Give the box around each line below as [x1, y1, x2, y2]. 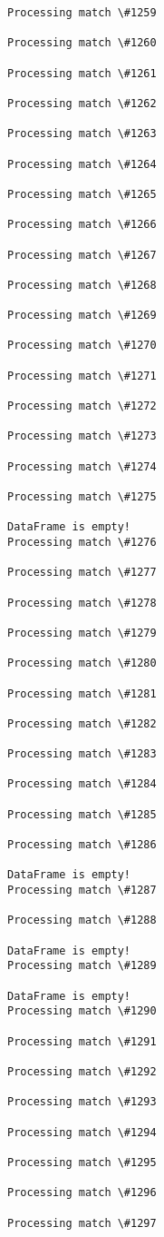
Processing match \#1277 [7, 566, 157, 579]
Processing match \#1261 [7, 66, 157, 80]
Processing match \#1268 [7, 278, 157, 292]
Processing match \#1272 [7, 400, 157, 413]
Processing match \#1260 [7, 36, 157, 50]
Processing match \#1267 [7, 248, 157, 262]
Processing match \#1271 [7, 369, 157, 382]
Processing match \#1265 [7, 187, 157, 201]
